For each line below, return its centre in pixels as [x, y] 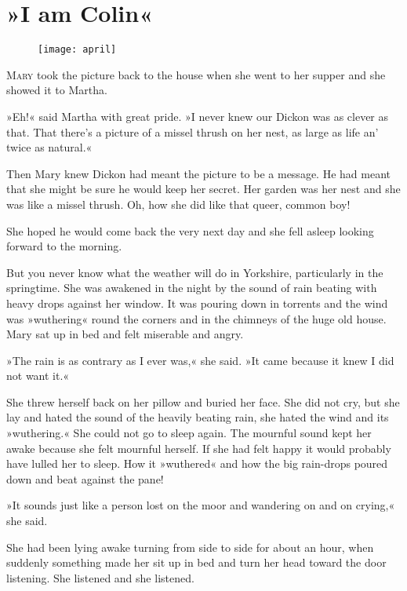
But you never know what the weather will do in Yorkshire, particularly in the [195, 272]
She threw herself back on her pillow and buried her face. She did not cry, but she [203, 401]
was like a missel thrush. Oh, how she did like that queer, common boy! [178, 204]
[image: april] [77, 50]
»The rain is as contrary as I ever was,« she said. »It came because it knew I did [200, 360]
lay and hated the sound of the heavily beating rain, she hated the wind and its [198, 417]
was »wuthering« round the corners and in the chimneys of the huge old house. [196, 318]
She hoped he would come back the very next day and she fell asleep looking [190, 230]
